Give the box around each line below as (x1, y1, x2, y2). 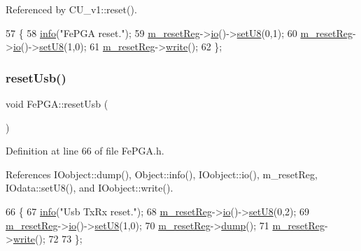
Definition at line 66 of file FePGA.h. (6, 143, 164, 158)
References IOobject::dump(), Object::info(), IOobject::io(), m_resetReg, (6, 166, 318, 181)
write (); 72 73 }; (13, 231, 83, 246)
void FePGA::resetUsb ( (6, 96, 108, 110)
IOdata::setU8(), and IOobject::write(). (6, 180, 174, 195)
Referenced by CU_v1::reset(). (6, 2, 137, 16)
